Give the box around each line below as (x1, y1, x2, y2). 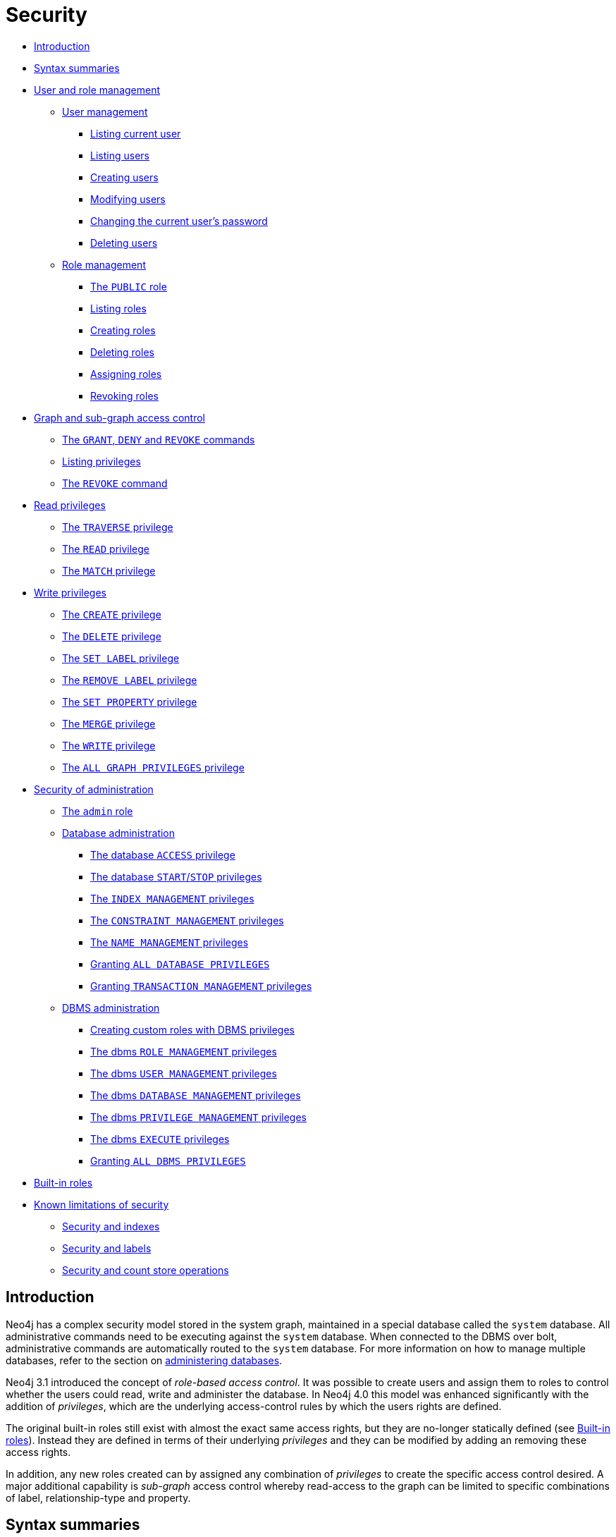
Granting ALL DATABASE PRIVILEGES (90, 957, 270, 970)
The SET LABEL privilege (62, 651, 180, 664)
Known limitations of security (34, 1198, 169, 1211)
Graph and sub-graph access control (34, 411, 205, 424)
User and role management (34, 83, 161, 96)
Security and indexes (62, 1220, 160, 1232)
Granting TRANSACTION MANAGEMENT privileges (90, 979, 312, 992)
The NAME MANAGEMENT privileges (90, 936, 249, 948)
